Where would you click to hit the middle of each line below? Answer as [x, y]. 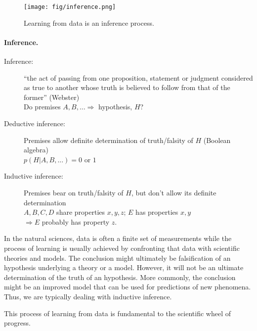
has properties [157, 212]
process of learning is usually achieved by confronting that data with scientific [122, 248]
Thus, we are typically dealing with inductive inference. [88, 296]
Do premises [42, 107]
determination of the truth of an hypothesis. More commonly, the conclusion [120, 277]
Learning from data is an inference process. [89, 23]
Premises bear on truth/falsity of [74, 192]
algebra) [36, 150]
